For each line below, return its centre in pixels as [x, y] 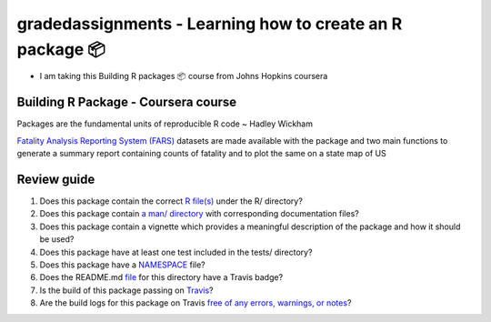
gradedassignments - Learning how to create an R [210, 24]
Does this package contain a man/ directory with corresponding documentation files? [199, 214]
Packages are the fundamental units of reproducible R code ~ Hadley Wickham [165, 124]
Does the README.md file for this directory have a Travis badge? [161, 277]
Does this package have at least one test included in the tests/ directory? [176, 252]
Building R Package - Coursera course [127, 102]
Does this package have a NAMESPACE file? [123, 265]
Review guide [56, 179]
